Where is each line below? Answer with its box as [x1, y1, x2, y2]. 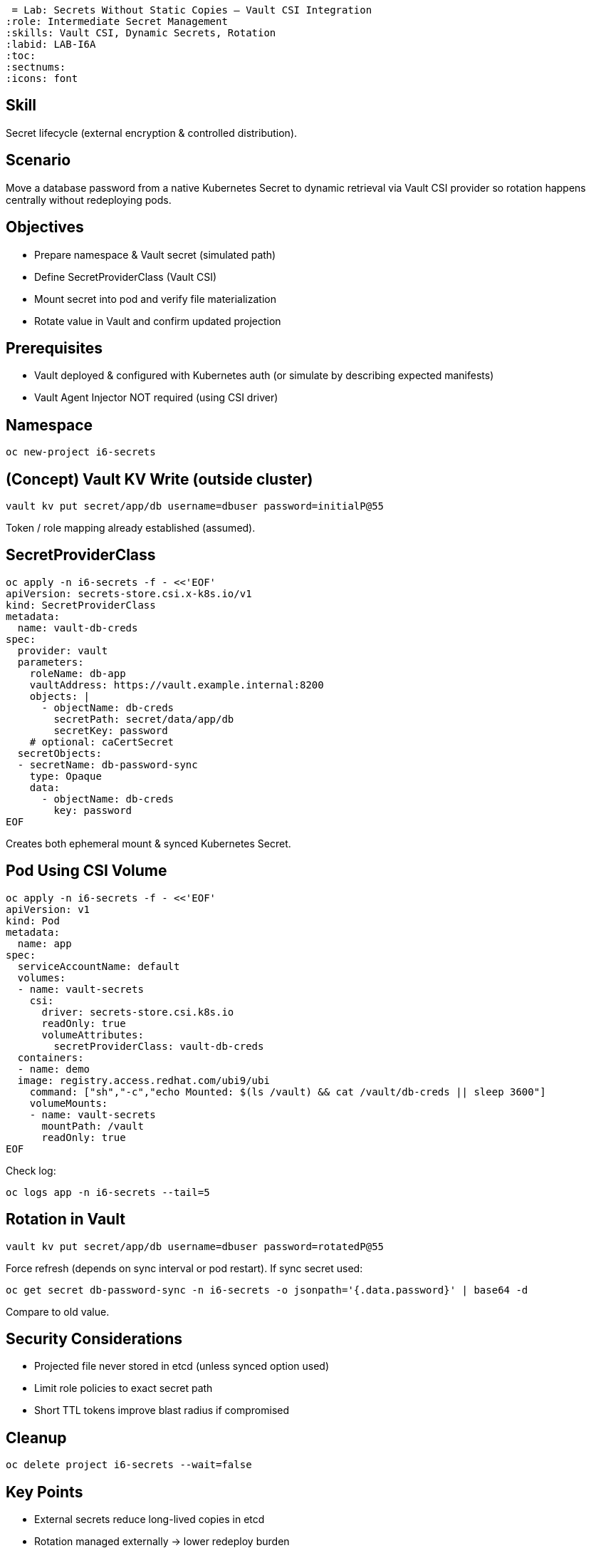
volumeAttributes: [41, 1028, 144, 1041]
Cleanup [6, 1428, 67, 1447]
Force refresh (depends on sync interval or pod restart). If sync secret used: [6, 1262, 363, 1274]
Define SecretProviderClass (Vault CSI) [34, 270, 217, 283]
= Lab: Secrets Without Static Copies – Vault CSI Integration [11, 4, 372, 16]
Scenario [6, 151, 71, 170]
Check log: [6, 1164, 56, 1177]
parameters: [17, 656, 84, 668]
